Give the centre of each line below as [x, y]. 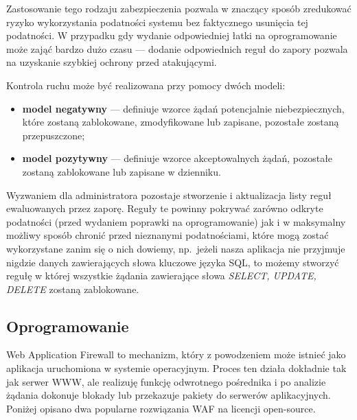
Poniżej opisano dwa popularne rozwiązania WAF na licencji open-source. [161, 408]
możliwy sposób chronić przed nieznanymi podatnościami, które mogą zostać [168, 235]
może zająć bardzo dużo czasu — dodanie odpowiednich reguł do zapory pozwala [177, 48]
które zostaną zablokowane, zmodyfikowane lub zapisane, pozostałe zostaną [181, 122]
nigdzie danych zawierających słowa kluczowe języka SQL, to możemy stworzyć [173, 262]
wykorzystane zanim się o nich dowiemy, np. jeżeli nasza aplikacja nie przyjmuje [176, 248]
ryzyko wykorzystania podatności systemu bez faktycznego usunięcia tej [157, 22]
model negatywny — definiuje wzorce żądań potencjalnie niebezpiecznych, [183, 108]
